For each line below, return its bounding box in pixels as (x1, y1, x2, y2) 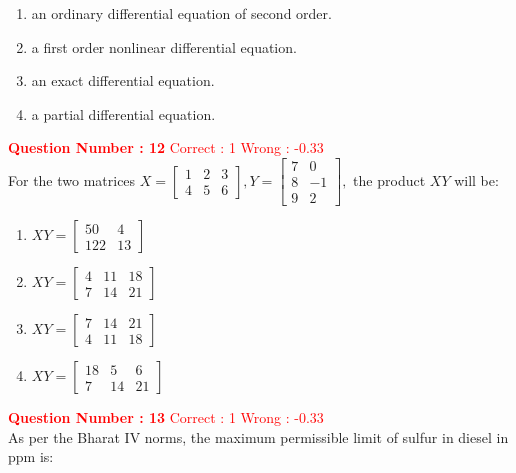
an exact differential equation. (31, 70, 215, 91)
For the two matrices (8, 169, 136, 190)
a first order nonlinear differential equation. (31, 36, 297, 57)
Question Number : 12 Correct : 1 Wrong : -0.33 (8, 137, 324, 158)
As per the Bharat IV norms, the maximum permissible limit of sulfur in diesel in (8, 426, 509, 447)
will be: (454, 169, 499, 190)
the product (353, 169, 426, 190)
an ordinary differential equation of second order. (31, 3, 332, 23)
